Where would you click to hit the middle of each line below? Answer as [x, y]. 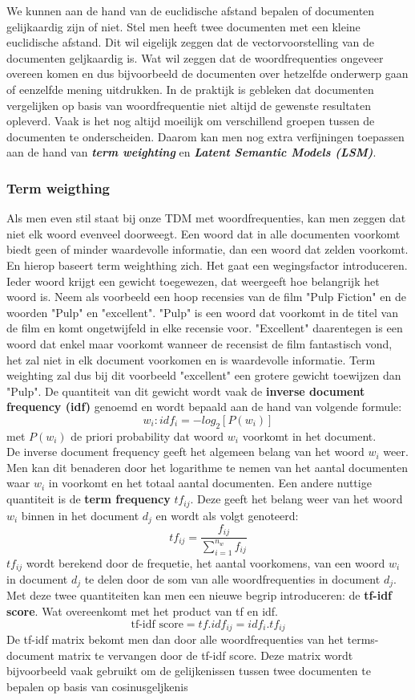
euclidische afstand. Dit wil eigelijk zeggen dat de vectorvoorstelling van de [190, 42]
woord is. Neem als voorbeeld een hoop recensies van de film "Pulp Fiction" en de [206, 297]
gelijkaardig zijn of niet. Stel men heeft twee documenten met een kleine [183, 26]
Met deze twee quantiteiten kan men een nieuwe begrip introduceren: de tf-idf [199, 595]
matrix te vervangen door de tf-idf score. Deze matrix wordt [205, 655]
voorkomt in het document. [309, 435]
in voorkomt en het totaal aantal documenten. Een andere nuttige [210, 483]
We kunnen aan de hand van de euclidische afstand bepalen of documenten [191, 10]
